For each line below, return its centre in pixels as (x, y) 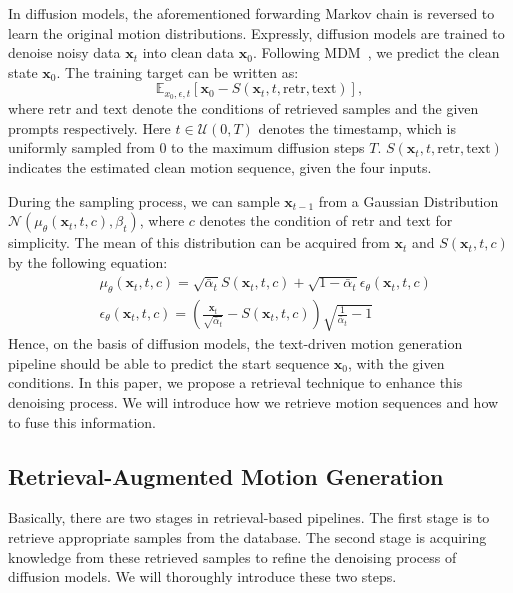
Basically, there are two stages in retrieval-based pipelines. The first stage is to (249, 517)
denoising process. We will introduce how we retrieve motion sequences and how (253, 402)
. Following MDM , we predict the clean (376, 52)
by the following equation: (88, 261)
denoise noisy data (64, 52)
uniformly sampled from (81, 147)
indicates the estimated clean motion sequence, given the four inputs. (220, 167)
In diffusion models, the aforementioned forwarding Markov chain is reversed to (251, 13)
